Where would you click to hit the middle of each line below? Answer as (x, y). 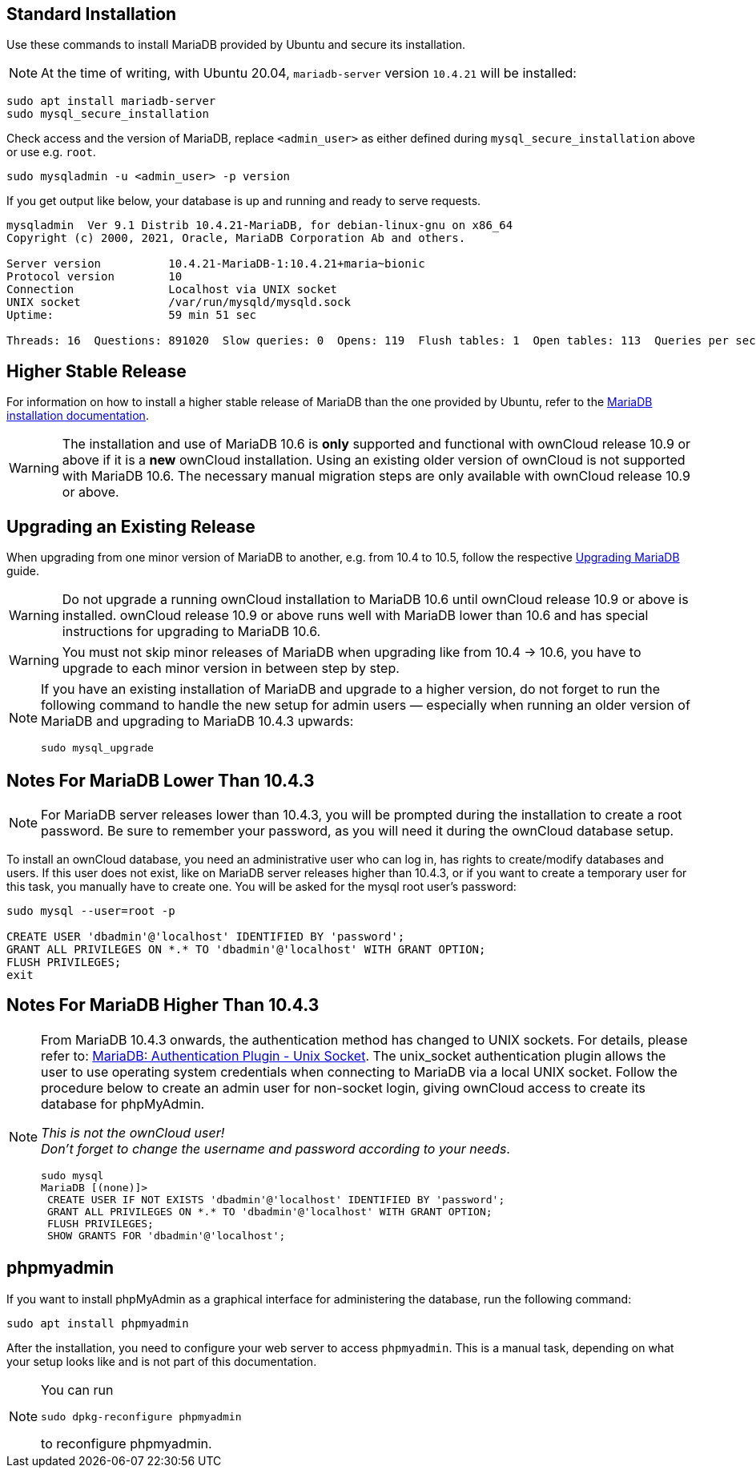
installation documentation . (78, 416)
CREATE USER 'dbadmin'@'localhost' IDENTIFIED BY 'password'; (206, 936)
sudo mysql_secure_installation (108, 114)
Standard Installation (92, 14)
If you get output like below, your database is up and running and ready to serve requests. (244, 201)
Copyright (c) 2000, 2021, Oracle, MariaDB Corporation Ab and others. (236, 238)
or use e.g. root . (51, 152)
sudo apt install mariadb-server (111, 101)
